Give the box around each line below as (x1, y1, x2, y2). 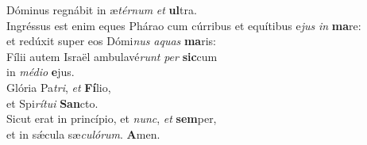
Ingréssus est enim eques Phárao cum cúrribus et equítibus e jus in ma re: (6, 17, 361, 33)
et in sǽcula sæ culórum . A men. (6, 125, 160, 142)
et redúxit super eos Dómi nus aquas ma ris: (6, 32, 216, 49)
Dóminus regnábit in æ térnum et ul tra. (6, 2, 197, 17)
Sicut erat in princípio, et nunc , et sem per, (6, 110, 217, 127)
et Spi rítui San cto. (6, 94, 99, 111)
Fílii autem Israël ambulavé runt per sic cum (6, 48, 218, 64)
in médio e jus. (6, 63, 75, 80)
